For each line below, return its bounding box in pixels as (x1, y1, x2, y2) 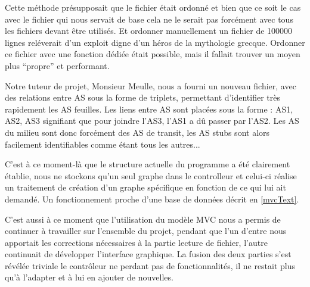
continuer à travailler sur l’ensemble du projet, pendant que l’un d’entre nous (5, 224, 287, 237)
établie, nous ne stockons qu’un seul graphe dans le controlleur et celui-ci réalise (5, 169, 297, 182)
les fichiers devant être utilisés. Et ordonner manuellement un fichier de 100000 (5, 24, 293, 37)
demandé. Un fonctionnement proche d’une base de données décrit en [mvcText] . (5, 192, 299, 205)
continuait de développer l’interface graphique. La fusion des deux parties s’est (5, 248, 292, 260)
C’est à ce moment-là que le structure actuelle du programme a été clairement (5, 158, 290, 170)
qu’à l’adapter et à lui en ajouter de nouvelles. (5, 271, 173, 283)
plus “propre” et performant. (5, 59, 110, 71)
